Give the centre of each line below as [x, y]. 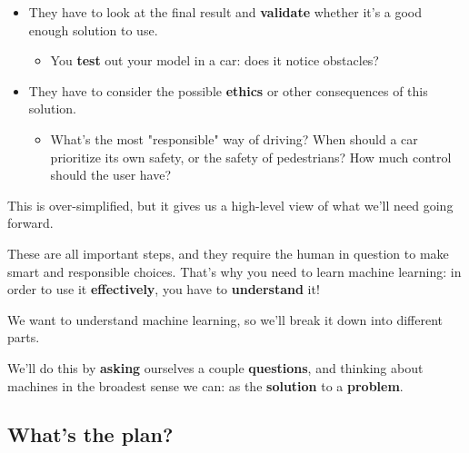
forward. [30, 223]
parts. [24, 337]
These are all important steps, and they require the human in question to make [228, 253]
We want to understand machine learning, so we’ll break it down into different [225, 319]
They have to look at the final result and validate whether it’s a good [225, 12]
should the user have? [111, 175]
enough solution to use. [93, 30]
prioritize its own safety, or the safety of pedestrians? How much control [251, 157]
